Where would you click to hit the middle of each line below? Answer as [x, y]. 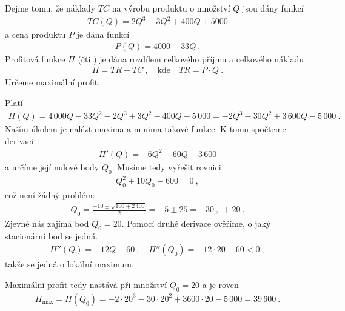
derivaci [19, 140]
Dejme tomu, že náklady [50, 8]
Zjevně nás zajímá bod [47, 223]
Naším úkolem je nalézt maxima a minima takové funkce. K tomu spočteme [146, 129]
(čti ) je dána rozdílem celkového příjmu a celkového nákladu [191, 59]
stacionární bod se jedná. [52, 236]
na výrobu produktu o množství [171, 8]
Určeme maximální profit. [53, 82]
